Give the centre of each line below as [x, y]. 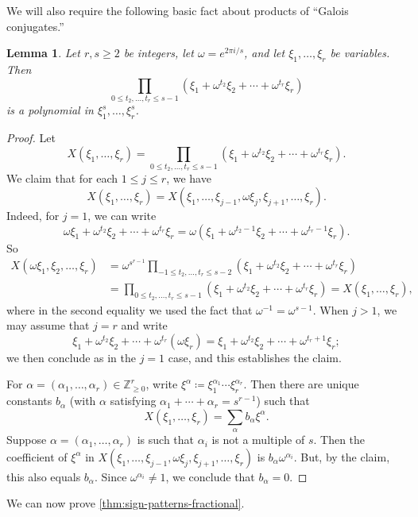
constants [29, 401]
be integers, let [159, 53]
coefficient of [37, 456]
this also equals [44, 476]
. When [331, 309]
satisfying [133, 401]
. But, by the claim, [342, 456]
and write [144, 325]
